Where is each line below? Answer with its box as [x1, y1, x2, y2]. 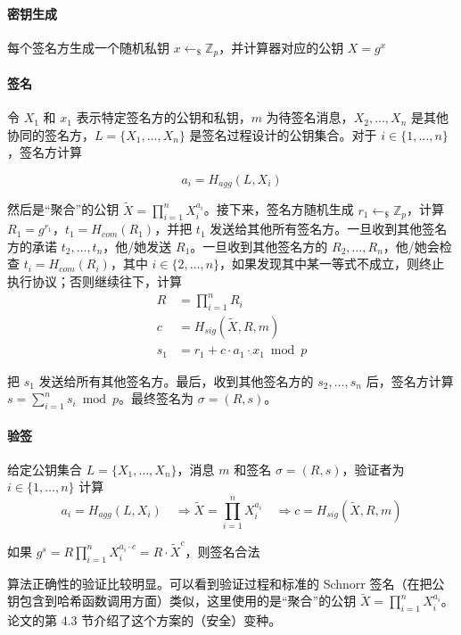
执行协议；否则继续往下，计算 [7, 272, 182, 291]
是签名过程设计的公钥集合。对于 [189, 125, 377, 144]
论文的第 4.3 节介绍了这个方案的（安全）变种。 [7, 611, 282, 630]
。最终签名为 [119, 389, 194, 408]
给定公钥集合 [7, 459, 82, 478]
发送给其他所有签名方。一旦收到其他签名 [210, 219, 448, 238]
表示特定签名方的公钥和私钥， [76, 108, 251, 127]
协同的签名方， [7, 125, 95, 144]
